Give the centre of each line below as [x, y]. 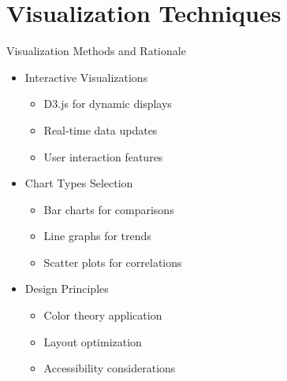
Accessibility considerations [110, 368]
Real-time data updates [101, 129]
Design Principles [67, 289]
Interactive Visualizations [86, 77]
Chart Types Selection [79, 183]
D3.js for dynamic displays [108, 104]
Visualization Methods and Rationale [96, 51]
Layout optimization [93, 341]
